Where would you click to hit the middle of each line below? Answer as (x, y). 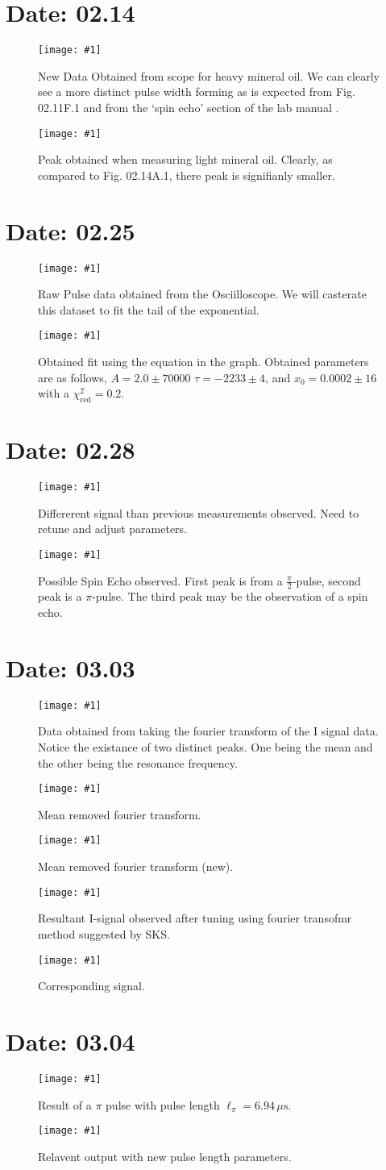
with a (54, 393)
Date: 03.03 (71, 667)
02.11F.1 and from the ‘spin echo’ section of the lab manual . (189, 107)
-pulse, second (326, 580)
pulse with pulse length (163, 1104)
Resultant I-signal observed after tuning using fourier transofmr (195, 918)
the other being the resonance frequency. (138, 762)
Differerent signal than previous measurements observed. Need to (199, 512)
